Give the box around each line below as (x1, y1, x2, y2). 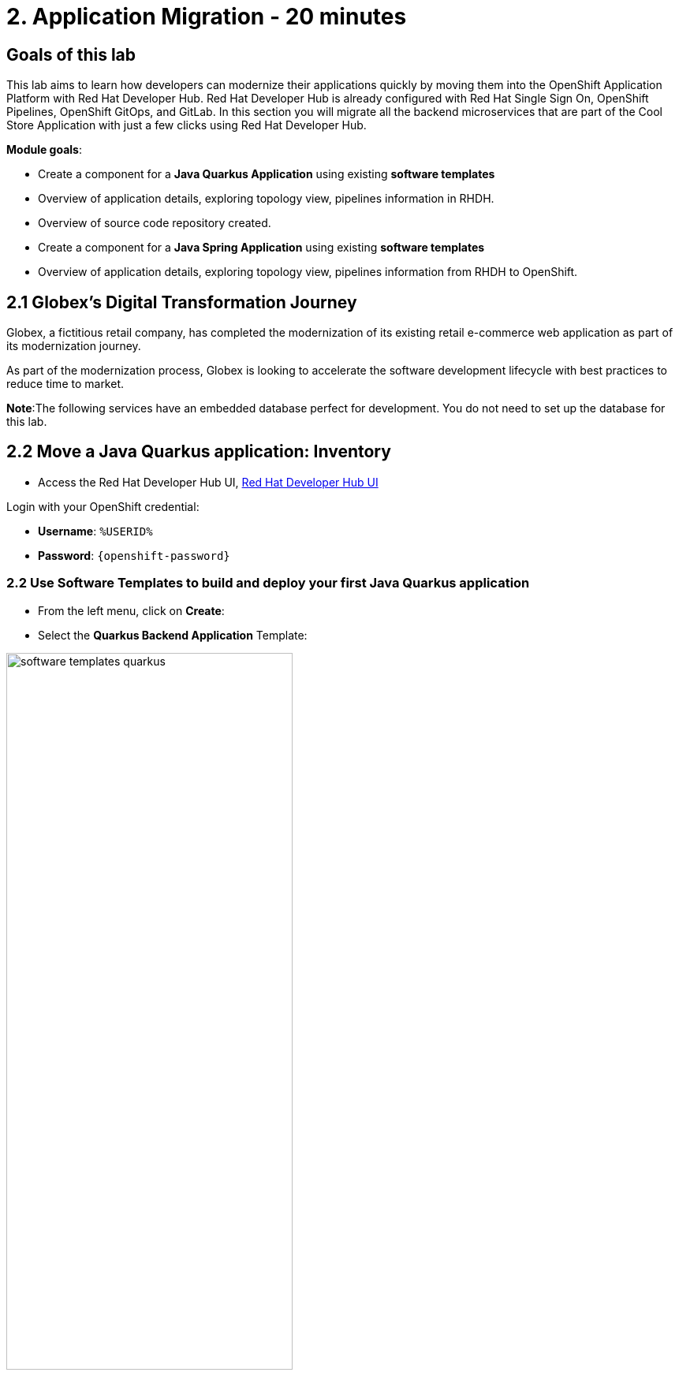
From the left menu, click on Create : (38, 603, 225, 617)
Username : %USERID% (38, 524, 153, 538)
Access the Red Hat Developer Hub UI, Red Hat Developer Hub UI (38, 475, 379, 489)
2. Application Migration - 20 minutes (6, 3, 407, 30)
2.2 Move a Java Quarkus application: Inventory (6, 442, 391, 462)
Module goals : (6, 143, 82, 157)
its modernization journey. (6, 339, 141, 353)
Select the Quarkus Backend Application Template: (38, 628, 308, 642)
